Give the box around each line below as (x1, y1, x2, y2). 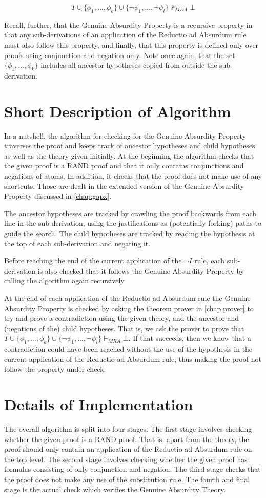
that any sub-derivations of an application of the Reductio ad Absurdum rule (4, 29, 247, 40)
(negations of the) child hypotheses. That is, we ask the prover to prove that (4, 322, 244, 333)
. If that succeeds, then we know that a (128, 333, 251, 343)
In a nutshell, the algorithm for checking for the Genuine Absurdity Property (4, 130, 247, 141)
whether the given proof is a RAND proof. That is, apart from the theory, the (4, 433, 249, 444)
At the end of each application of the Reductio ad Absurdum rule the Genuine (4, 293, 251, 303)
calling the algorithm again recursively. (4, 275, 126, 286)
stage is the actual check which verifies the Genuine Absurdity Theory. (4, 484, 226, 494)
